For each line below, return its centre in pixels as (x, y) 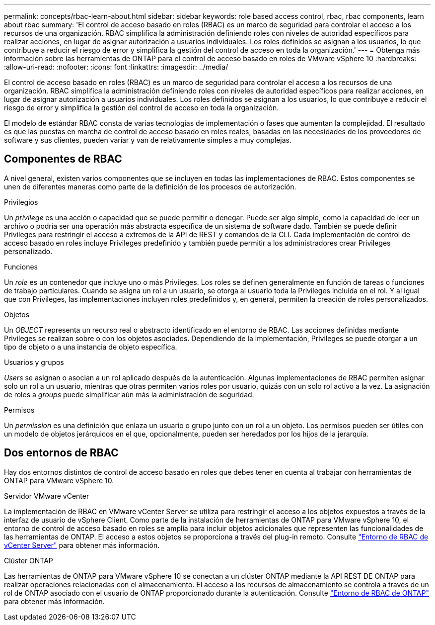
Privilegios (21, 202)
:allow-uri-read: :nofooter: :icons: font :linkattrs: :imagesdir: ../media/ (116, 67)
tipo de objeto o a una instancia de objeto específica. (91, 347)
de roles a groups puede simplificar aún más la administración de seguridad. (129, 394)
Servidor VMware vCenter (47, 496)
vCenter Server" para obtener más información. (82, 545)
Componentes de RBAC (63, 159)
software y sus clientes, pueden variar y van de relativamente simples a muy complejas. (148, 140)
